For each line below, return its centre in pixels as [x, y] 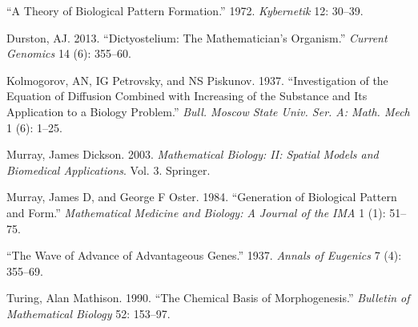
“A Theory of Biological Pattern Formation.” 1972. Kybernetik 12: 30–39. [185, 10]
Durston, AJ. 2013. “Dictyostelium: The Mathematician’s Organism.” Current [197, 37]
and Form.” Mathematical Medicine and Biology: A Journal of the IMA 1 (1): [196, 212]
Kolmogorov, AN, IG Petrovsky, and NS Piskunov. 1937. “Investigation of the [197, 80]
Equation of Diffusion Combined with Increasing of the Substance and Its [187, 96]
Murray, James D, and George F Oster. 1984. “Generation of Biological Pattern [202, 197]
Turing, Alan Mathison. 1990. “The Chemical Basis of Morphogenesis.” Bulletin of [208, 298]
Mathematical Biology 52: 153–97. [88, 313]
